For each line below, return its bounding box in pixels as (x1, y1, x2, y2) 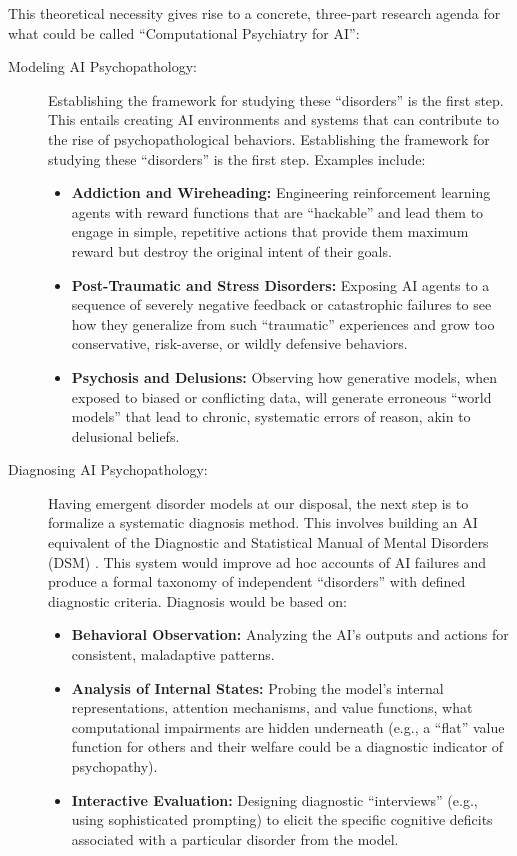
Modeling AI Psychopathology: (8, 56, 197, 77)
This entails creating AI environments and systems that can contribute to (48, 109, 499, 130)
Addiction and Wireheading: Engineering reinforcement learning (71, 182, 491, 203)
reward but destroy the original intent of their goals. (71, 240, 392, 261)
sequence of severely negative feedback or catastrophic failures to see (71, 294, 492, 315)
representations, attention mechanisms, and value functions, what (71, 697, 473, 718)
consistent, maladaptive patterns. (71, 644, 275, 665)
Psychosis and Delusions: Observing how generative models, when (71, 366, 498, 387)
